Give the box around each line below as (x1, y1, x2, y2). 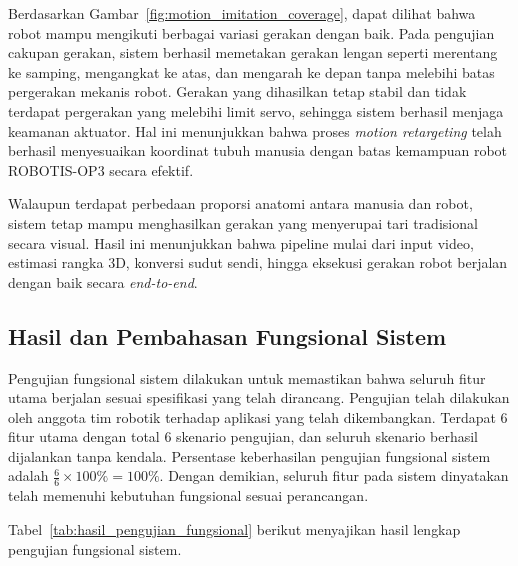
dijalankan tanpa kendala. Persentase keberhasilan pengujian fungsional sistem (8, 445, 491, 466)
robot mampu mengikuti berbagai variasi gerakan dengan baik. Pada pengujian (8, 22, 495, 43)
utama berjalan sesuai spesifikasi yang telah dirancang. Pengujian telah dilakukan (8, 387, 510, 408)
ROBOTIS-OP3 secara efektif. (8, 159, 194, 180)
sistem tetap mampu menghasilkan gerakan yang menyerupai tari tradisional (8, 212, 478, 233)
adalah (8, 465, 49, 486)
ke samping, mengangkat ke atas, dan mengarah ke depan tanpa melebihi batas (8, 61, 495, 82)
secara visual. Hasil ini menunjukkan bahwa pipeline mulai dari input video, (8, 232, 474, 253)
